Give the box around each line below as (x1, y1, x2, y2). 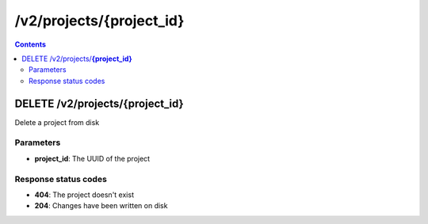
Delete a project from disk (14, 117, 100, 127)
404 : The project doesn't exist (34, 190, 135, 199)
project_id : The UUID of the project (34, 154, 151, 163)
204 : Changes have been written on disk (34, 201, 168, 211)
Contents (14, 40, 47, 49)
